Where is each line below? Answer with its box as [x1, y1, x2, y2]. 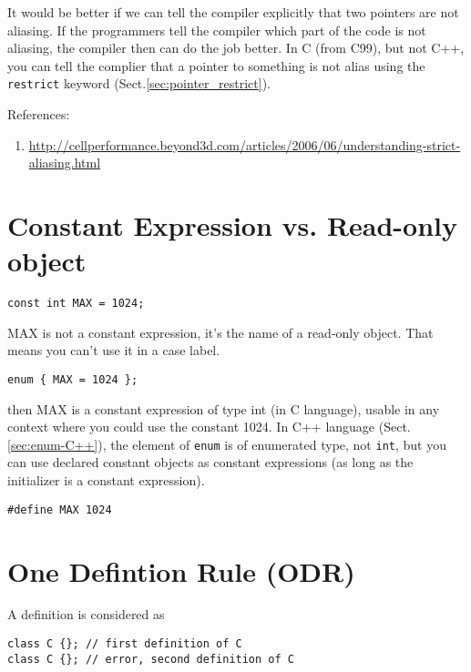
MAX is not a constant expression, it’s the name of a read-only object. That [7, 322, 434, 341]
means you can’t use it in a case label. [7, 341, 220, 360]
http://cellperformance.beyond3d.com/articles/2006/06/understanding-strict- [28, 135, 461, 154]
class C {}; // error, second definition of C [7, 652, 294, 666]
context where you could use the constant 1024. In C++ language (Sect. [7, 417, 411, 436]
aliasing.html [28, 153, 101, 172]
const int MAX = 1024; [7, 297, 145, 311]
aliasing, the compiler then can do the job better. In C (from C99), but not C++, [7, 38, 465, 57]
